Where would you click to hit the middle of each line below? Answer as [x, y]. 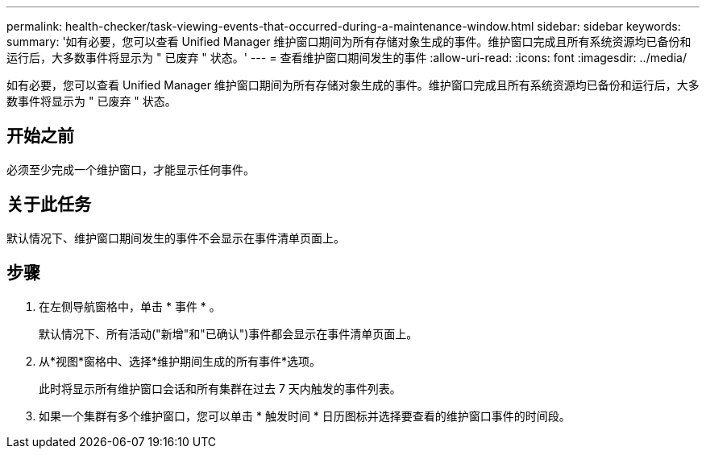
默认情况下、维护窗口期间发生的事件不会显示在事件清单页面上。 [176, 238]
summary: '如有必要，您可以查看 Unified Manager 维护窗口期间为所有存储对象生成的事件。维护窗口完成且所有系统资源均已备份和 [349, 41]
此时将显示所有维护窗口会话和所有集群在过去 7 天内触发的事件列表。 [220, 388]
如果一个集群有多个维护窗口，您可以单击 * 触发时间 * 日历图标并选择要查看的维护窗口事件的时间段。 [305, 416]
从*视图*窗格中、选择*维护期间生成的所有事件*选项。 [180, 361]
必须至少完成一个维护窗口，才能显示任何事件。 [131, 169]
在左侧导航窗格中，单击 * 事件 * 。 [130, 306]
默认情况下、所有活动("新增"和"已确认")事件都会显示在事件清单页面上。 [228, 333]
